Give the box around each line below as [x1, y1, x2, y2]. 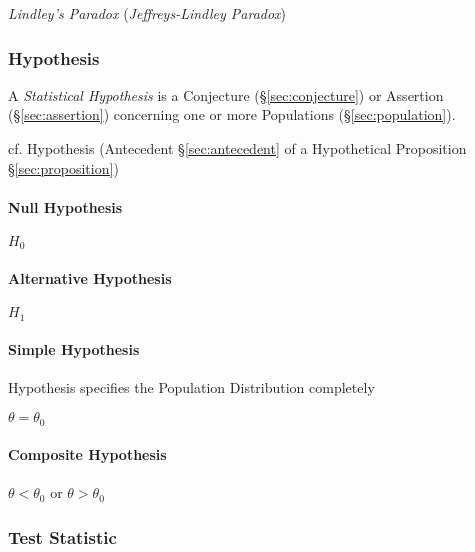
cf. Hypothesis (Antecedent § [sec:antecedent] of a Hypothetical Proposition [8, 138, 467, 158]
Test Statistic [8, 524, 117, 549]
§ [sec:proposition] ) [8, 157, 119, 178]
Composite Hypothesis [8, 444, 167, 465]
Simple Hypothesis [8, 339, 140, 360]
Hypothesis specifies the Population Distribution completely [8, 377, 375, 398]
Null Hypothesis [8, 196, 123, 217]
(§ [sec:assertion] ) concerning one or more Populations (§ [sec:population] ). [8, 104, 456, 125]
